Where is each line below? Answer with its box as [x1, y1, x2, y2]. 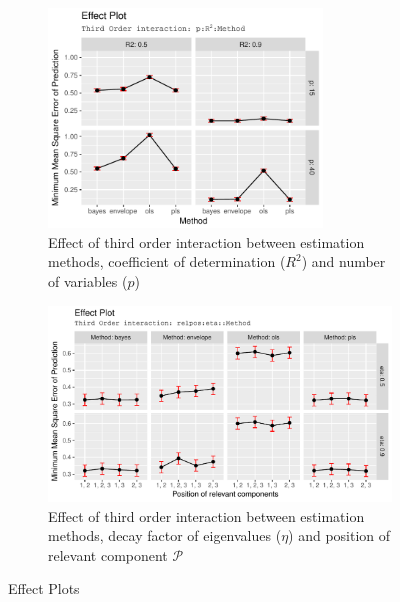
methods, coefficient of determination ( [48, 251, 286, 272]
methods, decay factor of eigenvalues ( [48, 525, 282, 546]
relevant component [48, 544, 168, 565]
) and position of [288, 525, 391, 546]
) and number [301, 251, 386, 272]
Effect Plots [8, 578, 80, 599]
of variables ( [48, 270, 128, 291]
